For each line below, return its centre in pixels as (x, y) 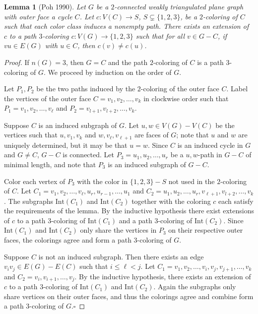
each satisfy (236, 201)
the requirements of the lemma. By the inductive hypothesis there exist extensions (129, 211)
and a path (135, 220)
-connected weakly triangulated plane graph (179, 6)
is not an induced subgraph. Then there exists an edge (121, 256)
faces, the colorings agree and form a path (68, 240)
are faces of (152, 135)
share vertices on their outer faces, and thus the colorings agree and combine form (129, 296)
